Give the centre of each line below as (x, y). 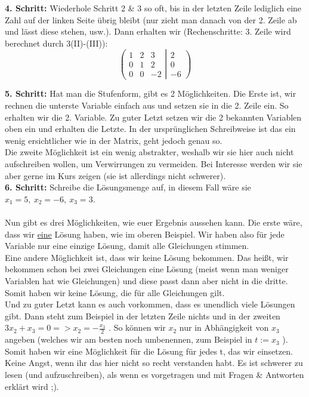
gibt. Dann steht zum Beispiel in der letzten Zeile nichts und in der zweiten (143, 316)
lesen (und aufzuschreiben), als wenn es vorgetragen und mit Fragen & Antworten (154, 374)
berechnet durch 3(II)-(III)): (56, 43)
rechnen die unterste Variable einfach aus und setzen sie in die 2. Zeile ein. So (147, 105)
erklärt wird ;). (32, 386)
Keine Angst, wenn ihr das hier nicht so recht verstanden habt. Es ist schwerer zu (154, 363)
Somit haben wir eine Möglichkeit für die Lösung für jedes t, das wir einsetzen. (149, 351)
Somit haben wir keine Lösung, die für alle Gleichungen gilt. (115, 292)
